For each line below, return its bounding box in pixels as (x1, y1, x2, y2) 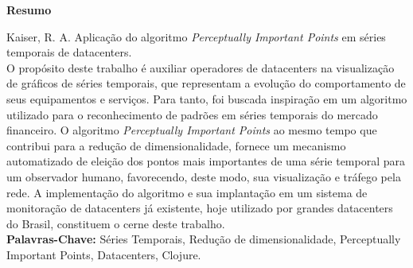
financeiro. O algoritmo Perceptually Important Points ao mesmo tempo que (6, 122, 377, 138)
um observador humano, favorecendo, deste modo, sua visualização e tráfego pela (6, 168, 401, 184)
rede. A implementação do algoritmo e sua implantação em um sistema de (6, 184, 368, 200)
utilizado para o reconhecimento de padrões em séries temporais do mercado (6, 106, 378, 122)
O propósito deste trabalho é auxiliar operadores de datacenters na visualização (6, 59, 395, 76)
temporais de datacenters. (6, 44, 132, 60)
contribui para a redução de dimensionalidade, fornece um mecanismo (6, 137, 346, 153)
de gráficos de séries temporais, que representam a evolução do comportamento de (6, 75, 406, 91)
